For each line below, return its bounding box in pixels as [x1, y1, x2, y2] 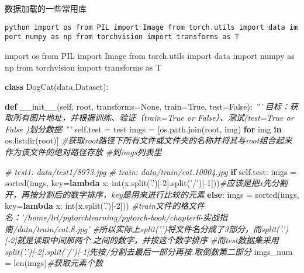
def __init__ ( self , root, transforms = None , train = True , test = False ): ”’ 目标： [5, 100, 290, 112]
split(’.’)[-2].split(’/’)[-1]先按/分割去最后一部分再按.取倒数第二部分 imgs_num [5, 245, 293, 257]
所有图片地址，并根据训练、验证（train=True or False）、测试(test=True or [12, 111, 294, 124]
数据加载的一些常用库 [5, 2, 87, 14]
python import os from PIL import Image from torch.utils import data [5, 23, 285, 32]
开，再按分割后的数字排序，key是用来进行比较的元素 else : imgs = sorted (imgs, [5, 188, 299, 200]
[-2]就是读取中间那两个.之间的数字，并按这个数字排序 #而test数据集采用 [5, 234, 279, 246]
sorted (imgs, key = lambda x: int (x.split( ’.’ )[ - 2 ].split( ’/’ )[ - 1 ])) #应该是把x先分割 [5, 177, 288, 189]
